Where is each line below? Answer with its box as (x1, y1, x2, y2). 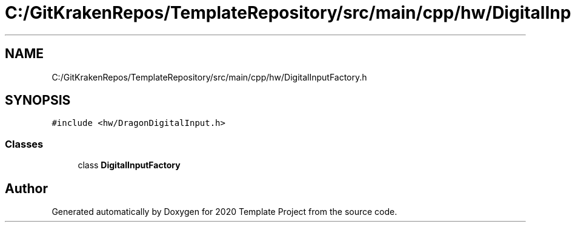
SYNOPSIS (5, 93, 71, 108)
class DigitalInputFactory (78, 160, 181, 171)
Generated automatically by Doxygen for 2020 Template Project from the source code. (52, 206, 397, 217)
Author (5, 180, 48, 196)
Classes (5, 137, 44, 150)
